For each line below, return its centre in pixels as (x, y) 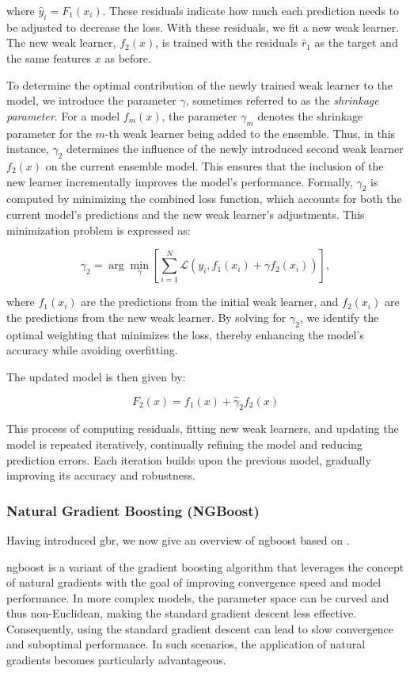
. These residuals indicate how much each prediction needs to (251, 10)
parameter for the (49, 133)
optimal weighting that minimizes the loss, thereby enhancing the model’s (185, 334)
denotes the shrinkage (310, 115)
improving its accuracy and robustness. (101, 475)
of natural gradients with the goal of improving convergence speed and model (194, 582)
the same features (49, 57)
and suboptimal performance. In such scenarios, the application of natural (186, 644)
